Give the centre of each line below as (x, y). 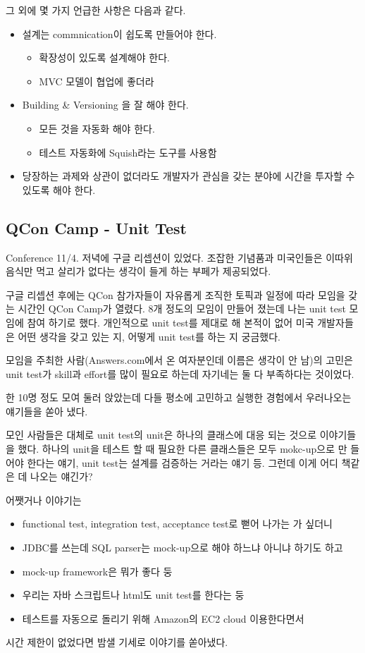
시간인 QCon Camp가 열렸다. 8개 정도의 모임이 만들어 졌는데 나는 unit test (182, 309)
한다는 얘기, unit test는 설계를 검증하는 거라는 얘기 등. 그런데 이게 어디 (182, 462)
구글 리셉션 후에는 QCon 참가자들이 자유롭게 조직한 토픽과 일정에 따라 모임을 (175, 294)
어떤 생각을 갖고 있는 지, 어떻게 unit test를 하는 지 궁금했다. (149, 336)
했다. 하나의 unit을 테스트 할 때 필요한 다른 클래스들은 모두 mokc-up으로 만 (182, 449)
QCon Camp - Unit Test (96, 227)
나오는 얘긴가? (62, 476)
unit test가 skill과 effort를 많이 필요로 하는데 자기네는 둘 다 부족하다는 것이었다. (180, 373)
